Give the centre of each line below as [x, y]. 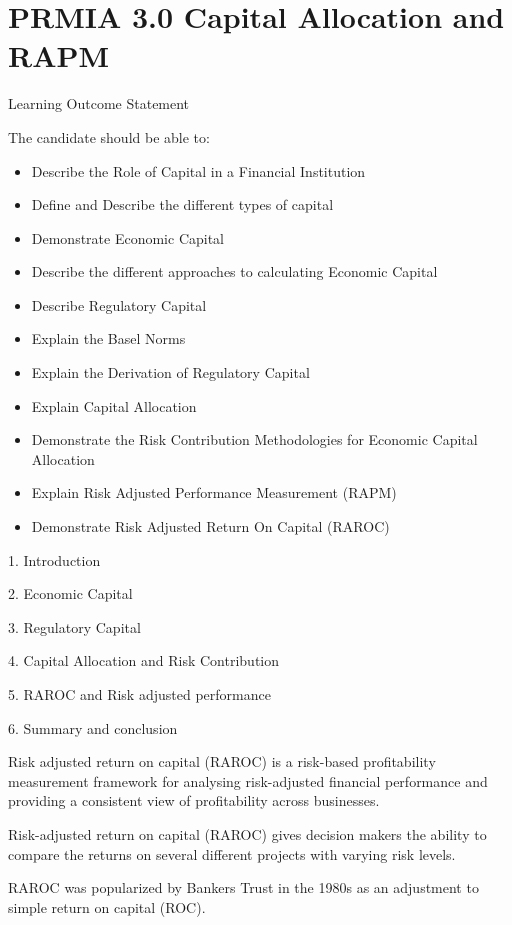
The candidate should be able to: [109, 136]
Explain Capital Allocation [114, 405]
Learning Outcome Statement [99, 103]
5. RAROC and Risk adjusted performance [139, 694]
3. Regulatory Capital [74, 626]
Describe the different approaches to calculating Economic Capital [234, 271]
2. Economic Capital [70, 593]
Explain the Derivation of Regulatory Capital [170, 372]
